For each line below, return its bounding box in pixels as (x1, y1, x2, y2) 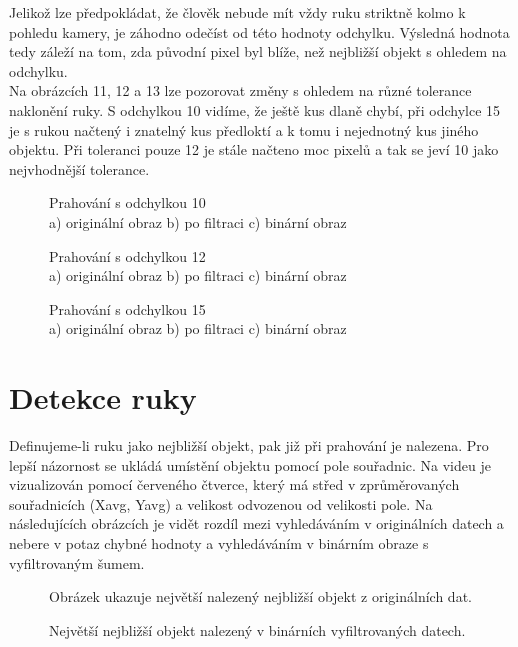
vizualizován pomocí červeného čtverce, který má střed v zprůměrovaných (9, 474, 460, 495)
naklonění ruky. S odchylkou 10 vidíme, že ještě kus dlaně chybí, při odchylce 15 (9, 99, 501, 120)
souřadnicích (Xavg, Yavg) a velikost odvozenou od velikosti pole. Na (9, 493, 433, 514)
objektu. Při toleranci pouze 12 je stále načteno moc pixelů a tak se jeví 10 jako (9, 139, 499, 160)
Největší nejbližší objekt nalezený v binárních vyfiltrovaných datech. (49, 619, 466, 640)
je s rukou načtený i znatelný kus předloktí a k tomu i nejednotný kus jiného (9, 119, 479, 140)
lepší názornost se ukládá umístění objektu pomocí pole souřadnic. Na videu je (9, 454, 491, 475)
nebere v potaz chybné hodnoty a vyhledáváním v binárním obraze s (9, 533, 429, 553)
